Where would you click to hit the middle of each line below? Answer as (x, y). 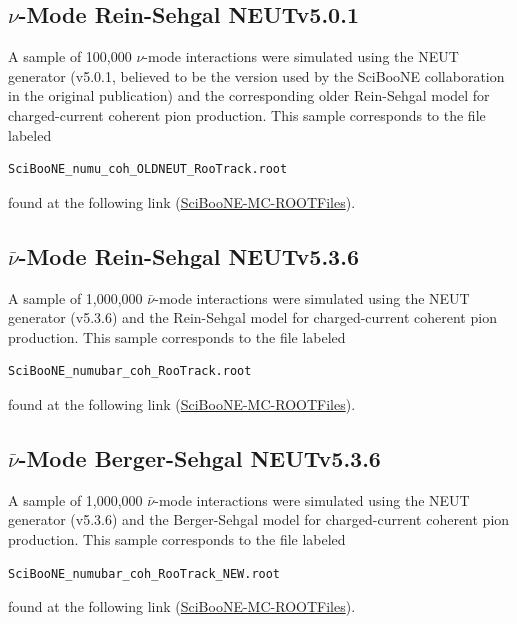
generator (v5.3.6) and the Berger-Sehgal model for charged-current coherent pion (259, 519)
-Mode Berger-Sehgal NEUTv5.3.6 (199, 457)
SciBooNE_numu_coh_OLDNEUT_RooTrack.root (148, 169)
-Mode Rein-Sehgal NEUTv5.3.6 (188, 255)
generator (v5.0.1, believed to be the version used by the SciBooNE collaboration (256, 75)
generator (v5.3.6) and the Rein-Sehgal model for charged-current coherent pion (252, 317)
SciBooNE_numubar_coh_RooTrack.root (130, 371)
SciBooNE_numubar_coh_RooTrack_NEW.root (144, 573)
